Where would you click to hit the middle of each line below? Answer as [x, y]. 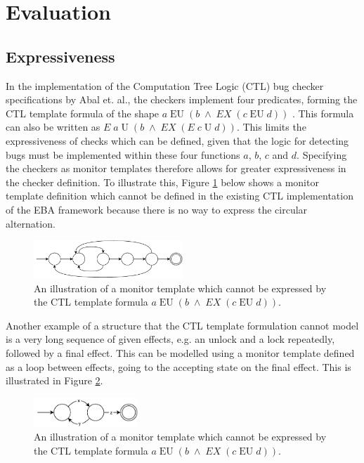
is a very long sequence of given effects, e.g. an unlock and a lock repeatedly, [170, 339]
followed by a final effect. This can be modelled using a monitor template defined [180, 352]
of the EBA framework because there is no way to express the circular [157, 209]
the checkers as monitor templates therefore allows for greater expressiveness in [176, 168]
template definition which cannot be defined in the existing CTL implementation [180, 196]
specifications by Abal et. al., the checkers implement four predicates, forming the [182, 99]
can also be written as [53, 127]
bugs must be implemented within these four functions [123, 154]
